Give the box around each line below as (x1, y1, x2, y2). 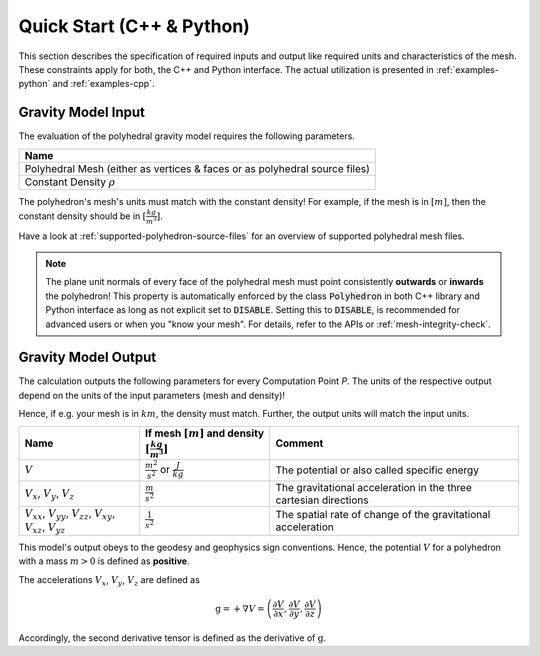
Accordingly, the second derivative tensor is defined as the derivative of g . (18, 631, 327, 644)
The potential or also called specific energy (275, 463, 480, 477)
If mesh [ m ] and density (145, 426, 265, 440)
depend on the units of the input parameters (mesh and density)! (18, 389, 285, 401)
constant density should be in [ (18, 210, 147, 222)
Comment (275, 436, 324, 450)
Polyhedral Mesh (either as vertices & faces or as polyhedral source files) (24, 161, 370, 175)
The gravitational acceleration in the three (275, 480, 472, 494)
